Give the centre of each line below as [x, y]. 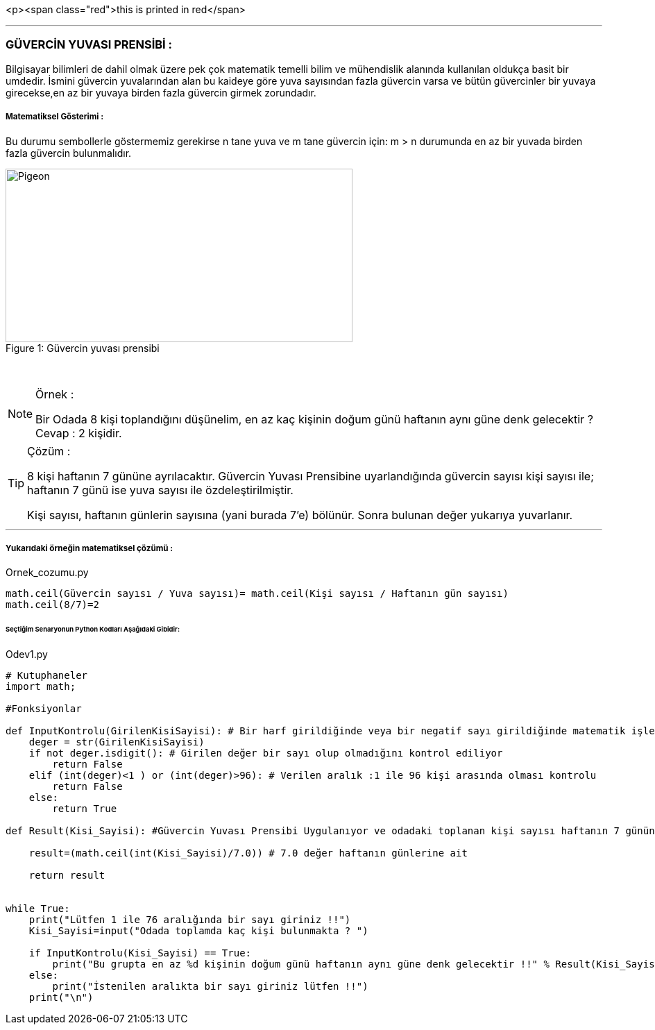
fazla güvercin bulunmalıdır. [69, 153]
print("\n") [61, 997]
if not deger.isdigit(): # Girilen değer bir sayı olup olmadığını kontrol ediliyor [266, 753]
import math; [41, 686]
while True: [38, 909]
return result [67, 875]
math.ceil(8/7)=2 [52, 605]
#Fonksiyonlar [44, 709]
